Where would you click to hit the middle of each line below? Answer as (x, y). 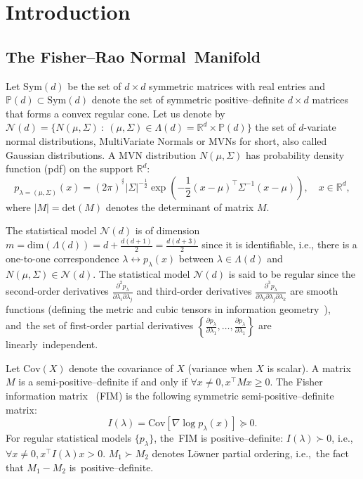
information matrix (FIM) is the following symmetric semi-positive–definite (170, 395)
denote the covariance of (121, 368)
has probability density (295, 154)
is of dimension (167, 230)
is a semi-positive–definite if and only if (103, 382)
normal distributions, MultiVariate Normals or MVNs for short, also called (166, 140)
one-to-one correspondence (62, 258)
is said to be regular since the (292, 273)
